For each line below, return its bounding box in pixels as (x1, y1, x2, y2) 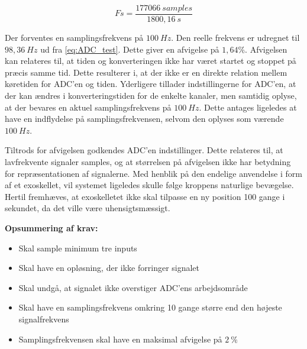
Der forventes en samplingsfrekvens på (5, 31, 144, 44)
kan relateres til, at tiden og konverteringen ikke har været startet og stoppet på (5, 54, 296, 67)
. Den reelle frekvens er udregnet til (171, 31, 300, 44)
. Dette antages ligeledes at (199, 101, 297, 113)
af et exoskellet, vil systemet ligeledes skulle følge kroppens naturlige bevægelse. (5, 179, 294, 191)
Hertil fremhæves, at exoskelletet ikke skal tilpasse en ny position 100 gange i (5, 190, 285, 202)
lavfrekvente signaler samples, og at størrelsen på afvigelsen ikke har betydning (5, 156, 291, 167)
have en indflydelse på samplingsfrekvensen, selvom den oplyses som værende (5, 112, 284, 125)
